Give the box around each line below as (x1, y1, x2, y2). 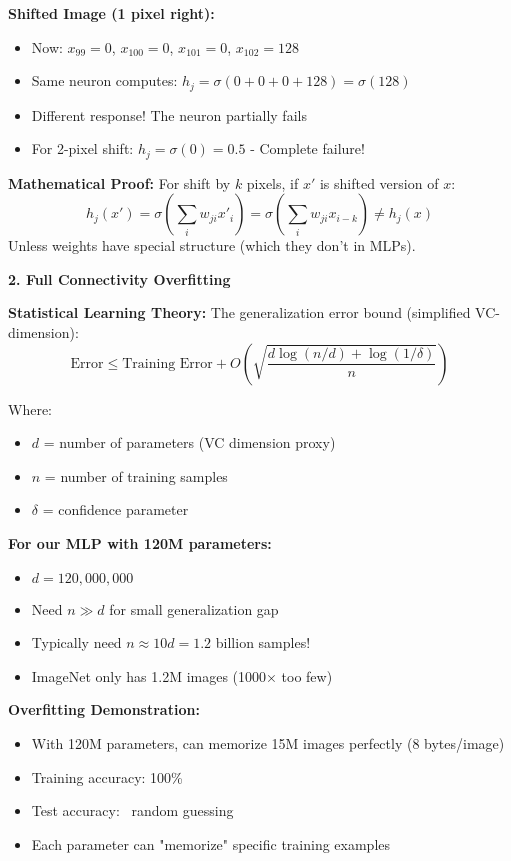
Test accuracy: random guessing (31, 800, 234, 821)
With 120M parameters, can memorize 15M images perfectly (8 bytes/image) (31, 733, 505, 753)
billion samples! (215, 632, 311, 653)
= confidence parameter (42, 499, 189, 520)
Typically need (31, 632, 122, 653)
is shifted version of (319, 172, 439, 193)
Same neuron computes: (31, 70, 178, 91)
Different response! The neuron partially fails (31, 104, 307, 125)
